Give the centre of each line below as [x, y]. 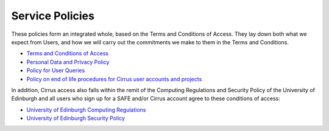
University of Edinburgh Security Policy [76, 118]
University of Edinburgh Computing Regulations [86, 110]
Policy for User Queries [56, 70]
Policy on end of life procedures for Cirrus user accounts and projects [114, 79]
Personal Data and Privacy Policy [68, 62]
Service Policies [53, 16]
